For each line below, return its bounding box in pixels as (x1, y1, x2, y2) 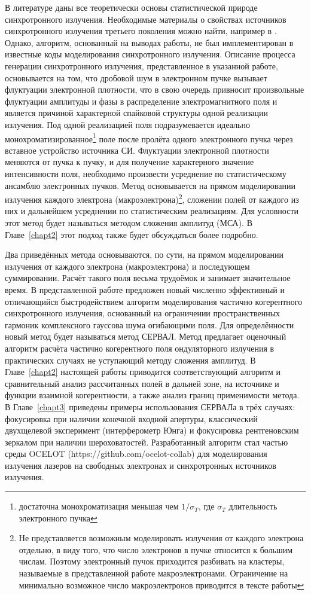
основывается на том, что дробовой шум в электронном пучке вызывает (5, 71, 267, 84)
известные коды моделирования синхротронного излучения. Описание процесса (5, 48, 295, 60)
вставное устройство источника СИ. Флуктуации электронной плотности (5, 144, 269, 156)
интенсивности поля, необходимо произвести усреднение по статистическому (5, 167, 286, 179)
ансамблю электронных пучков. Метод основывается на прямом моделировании (5, 179, 295, 191)
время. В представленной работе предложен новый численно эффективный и (5, 283, 285, 295)
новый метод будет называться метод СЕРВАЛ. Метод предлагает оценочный (5, 330, 286, 343)
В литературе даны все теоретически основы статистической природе (5, 1, 258, 13)
